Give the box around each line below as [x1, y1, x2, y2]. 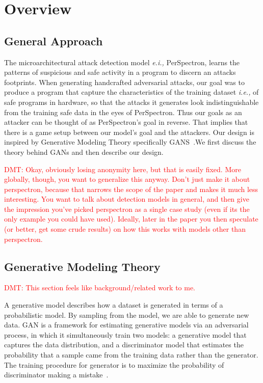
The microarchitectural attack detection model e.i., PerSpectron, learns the [4, 57, 240, 67]
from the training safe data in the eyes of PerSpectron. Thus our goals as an [4, 106, 242, 117]
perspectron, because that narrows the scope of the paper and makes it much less [4, 183, 258, 194]
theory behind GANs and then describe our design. [4, 146, 164, 157]
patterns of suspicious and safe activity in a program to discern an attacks [4, 67, 236, 77]
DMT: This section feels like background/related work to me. [4, 282, 196, 293]
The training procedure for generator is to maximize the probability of [4, 359, 224, 370]
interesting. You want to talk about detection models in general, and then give [4, 194, 249, 204]
